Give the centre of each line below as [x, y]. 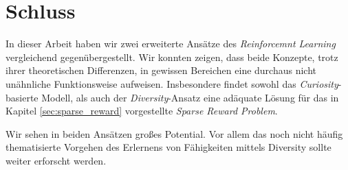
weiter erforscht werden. [56, 160]
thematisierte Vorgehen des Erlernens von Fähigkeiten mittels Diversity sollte [168, 147]
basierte [22, 97]
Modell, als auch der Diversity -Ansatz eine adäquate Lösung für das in [190, 97]
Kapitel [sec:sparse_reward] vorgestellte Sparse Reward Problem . [142, 111]
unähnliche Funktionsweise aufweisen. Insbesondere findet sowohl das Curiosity [172, 83]
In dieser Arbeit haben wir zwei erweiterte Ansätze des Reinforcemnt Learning [171, 44]
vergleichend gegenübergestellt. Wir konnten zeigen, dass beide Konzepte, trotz [172, 57]
